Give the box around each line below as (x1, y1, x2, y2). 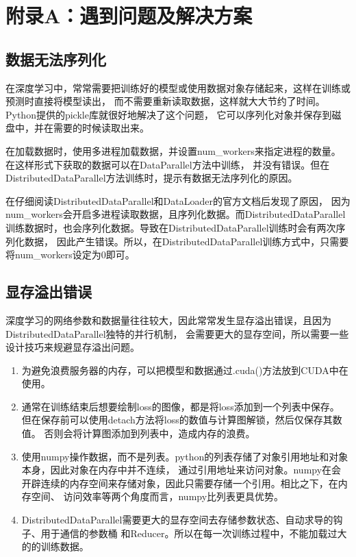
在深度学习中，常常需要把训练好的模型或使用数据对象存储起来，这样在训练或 (5, 80, 351, 95)
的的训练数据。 (21, 539, 89, 554)
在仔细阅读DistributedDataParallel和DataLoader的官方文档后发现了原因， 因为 (5, 193, 351, 208)
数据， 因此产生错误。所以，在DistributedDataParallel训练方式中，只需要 (24, 234, 349, 248)
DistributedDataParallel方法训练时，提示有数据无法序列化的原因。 (5, 171, 298, 185)
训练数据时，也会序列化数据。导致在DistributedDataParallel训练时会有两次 (5, 220, 336, 234)
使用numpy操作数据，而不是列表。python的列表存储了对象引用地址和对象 (21, 449, 348, 463)
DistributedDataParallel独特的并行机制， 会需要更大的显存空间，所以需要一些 (5, 326, 349, 341)
